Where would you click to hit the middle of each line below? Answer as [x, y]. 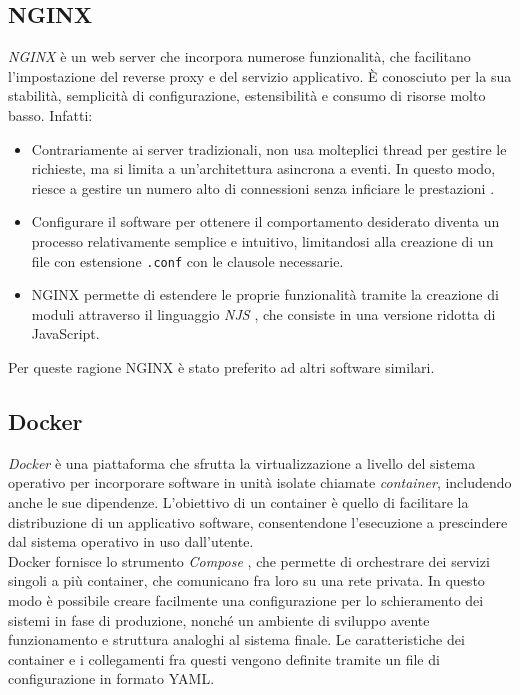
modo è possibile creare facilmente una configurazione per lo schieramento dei [246, 599]
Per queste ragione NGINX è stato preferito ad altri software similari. [221, 366]
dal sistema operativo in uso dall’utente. [131, 541]
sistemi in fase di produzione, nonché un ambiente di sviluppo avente [219, 619]
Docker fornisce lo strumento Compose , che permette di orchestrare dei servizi [249, 560]
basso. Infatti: [50, 114]
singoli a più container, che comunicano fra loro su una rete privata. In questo [246, 580]
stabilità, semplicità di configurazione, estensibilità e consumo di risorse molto [247, 95]
